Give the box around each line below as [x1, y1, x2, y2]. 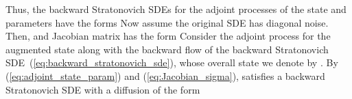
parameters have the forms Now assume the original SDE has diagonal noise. [5, 15, 329, 29]
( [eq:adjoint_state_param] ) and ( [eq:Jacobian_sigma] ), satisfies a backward [5, 68, 325, 83]
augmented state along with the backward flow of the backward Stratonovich [5, 42, 329, 56]
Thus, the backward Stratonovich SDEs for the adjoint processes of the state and [5, 2, 347, 16]
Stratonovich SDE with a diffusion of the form [5, 82, 200, 96]
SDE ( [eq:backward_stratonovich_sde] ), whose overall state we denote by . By [5, 55, 338, 70]
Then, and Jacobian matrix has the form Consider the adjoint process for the [5, 29, 331, 43]
